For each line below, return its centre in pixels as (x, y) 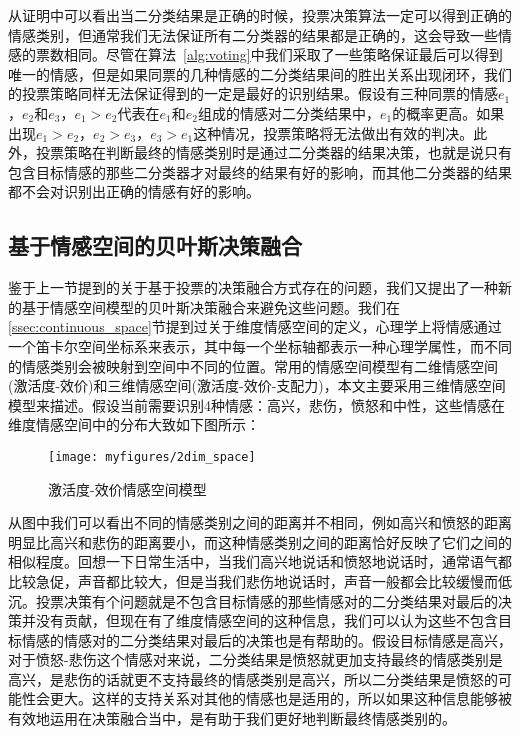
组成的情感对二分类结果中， (288, 112)
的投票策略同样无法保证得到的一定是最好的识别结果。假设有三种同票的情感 (253, 93)
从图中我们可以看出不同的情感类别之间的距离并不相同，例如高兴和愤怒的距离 (260, 522)
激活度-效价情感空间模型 (127, 488)
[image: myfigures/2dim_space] (152, 456)
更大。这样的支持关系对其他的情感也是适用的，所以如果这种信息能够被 (280, 698)
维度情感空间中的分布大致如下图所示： (134, 424)
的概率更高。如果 (448, 112)
